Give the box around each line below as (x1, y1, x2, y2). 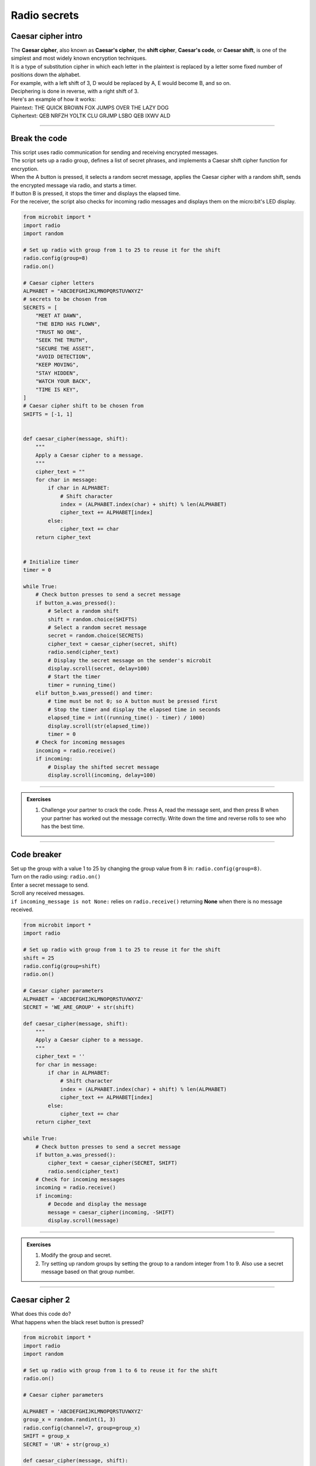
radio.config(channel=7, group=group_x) (23, 1424, 140, 1431)
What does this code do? (11, 1311, 71, 1318)
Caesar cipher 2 (11, 1295, 70, 1305)
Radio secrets (11, 9, 79, 22)
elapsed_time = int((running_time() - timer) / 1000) (47, 714, 205, 721)
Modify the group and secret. (41, 1252, 112, 1259)
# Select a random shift (47, 608, 119, 615)
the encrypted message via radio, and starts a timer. (11, 182, 137, 189)
